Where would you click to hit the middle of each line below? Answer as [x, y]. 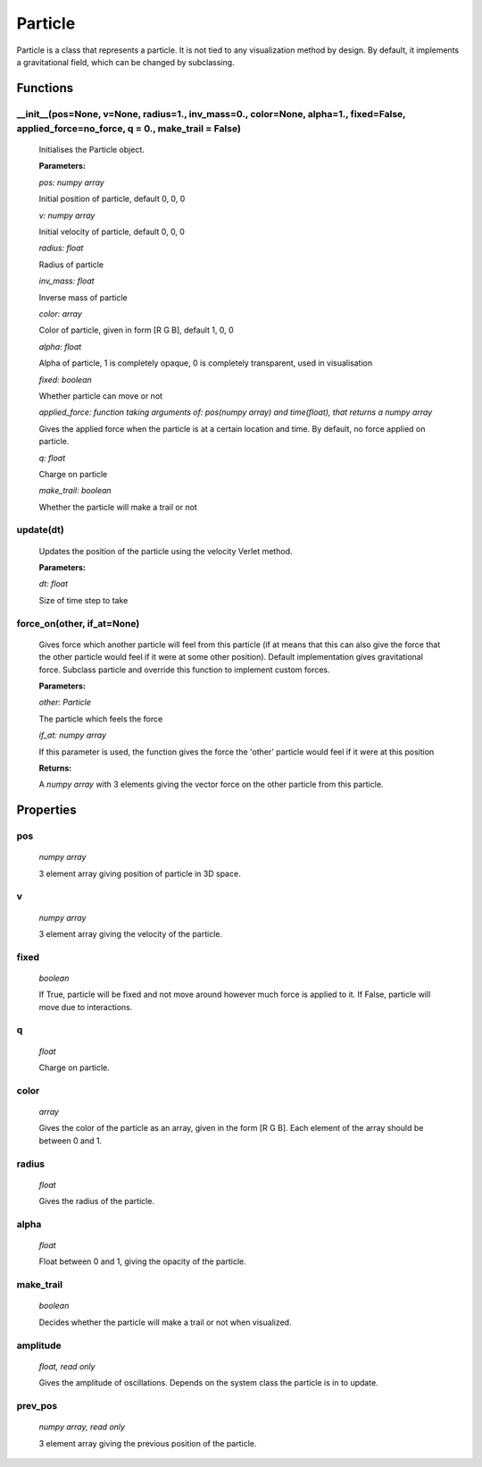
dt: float [54, 584]
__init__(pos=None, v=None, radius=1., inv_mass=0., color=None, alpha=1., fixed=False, [211, 114]
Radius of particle [71, 265]
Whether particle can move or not [101, 396]
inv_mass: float [66, 281]
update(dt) [40, 530]
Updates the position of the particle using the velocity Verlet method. [166, 551]
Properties [46, 810]
